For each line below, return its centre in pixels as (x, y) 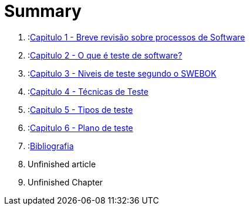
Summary (43, 11)
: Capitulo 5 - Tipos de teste (80, 109)
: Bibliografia (51, 146)
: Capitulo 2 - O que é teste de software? (105, 55)
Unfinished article (62, 164)
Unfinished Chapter (65, 182)
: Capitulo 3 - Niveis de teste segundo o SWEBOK (122, 73)
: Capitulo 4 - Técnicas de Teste (88, 91)
